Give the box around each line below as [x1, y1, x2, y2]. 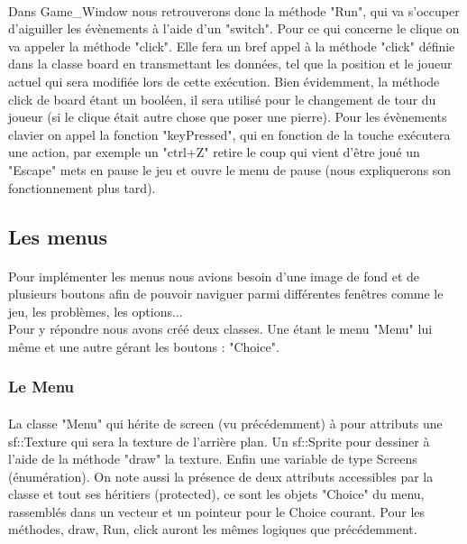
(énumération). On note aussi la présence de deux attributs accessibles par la [8, 466, 434, 485]
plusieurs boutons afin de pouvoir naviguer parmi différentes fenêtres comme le [8, 284, 444, 303]
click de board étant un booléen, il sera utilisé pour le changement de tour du [8, 89, 436, 108]
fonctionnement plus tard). [8, 178, 156, 197]
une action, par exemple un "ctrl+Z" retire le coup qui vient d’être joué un [8, 143, 420, 161]
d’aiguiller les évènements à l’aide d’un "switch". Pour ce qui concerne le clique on [8, 19, 460, 38]
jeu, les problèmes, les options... [8, 301, 183, 320]
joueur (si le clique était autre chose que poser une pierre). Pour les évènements [8, 107, 447, 126]
